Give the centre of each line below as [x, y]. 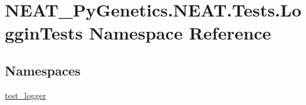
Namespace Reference [180, 33]
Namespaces [43, 70]
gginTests [44, 33]
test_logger [26, 95]
